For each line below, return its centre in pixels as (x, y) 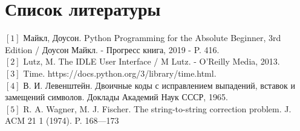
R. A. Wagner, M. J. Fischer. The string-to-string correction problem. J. (157, 108)
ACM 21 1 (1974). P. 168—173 (62, 120)
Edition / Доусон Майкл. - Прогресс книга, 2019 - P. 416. (112, 49)
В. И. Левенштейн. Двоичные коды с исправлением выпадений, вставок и (159, 85)
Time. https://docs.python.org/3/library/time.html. (120, 73)
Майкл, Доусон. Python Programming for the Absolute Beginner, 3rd (152, 38)
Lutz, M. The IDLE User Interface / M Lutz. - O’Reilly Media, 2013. (152, 61)
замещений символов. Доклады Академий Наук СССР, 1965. (116, 97)
